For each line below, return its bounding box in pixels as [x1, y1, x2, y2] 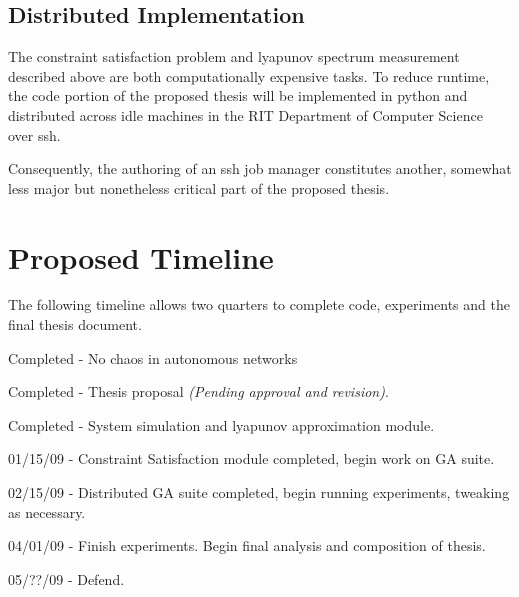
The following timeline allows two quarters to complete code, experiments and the [8, 294, 510, 315]
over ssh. [8, 124, 61, 145]
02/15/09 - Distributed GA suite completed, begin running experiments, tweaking [8, 482, 510, 503]
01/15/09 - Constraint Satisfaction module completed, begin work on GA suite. [8, 448, 495, 469]
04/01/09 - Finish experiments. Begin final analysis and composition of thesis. [8, 535, 486, 556]
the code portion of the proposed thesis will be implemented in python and [8, 85, 468, 106]
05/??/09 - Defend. [8, 568, 125, 589]
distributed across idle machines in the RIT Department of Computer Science [8, 104, 483, 125]
